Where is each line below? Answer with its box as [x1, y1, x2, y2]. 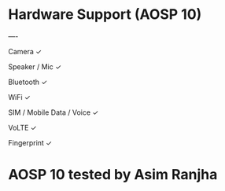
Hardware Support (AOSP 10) [8, 6, 202, 24]
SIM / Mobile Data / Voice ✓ [8, 108, 99, 117]
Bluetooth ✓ [8, 77, 48, 86]
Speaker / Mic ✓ [8, 61, 61, 72]
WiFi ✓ [8, 92, 31, 101]
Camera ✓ [8, 46, 42, 56]
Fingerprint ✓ [8, 138, 53, 147]
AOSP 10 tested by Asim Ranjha [8, 166, 218, 184]
